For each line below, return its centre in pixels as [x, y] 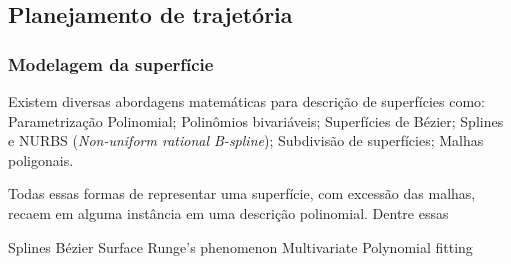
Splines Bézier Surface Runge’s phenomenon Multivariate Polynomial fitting [240, 246]
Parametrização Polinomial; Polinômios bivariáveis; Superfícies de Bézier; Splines [256, 120]
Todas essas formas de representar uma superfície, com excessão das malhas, [242, 193]
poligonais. [41, 159]
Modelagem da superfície [111, 63]
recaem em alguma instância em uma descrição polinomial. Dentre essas [228, 212]
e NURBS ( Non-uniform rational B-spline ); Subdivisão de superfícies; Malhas [246, 140]
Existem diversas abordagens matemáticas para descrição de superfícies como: [246, 101]
